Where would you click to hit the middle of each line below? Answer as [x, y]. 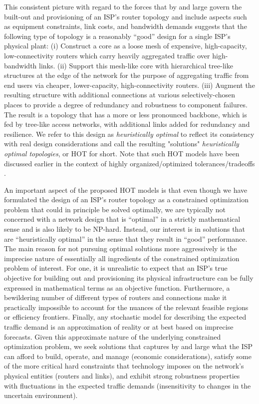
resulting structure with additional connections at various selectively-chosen [120, 95]
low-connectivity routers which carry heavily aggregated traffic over [107, 55]
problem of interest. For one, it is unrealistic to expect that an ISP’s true [116, 268]
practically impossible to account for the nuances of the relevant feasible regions [126, 307]
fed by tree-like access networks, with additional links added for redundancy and [127, 124]
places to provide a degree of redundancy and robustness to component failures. [126, 104]
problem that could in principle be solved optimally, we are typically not [115, 209]
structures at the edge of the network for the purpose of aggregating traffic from [127, 75]
